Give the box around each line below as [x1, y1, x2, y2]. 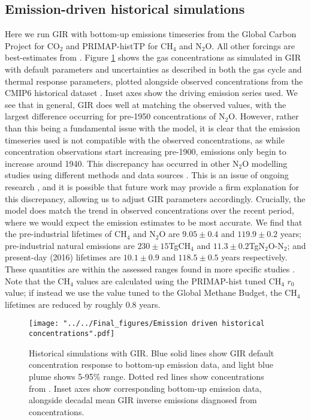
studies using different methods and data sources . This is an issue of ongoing [5, 169, 289, 181]
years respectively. [221, 251, 288, 263]
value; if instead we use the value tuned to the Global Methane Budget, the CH [5, 286, 297, 299]
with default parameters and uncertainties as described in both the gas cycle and [5, 62, 302, 75]
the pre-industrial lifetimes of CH [5, 227, 127, 240]
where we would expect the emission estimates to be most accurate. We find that [5, 215, 303, 228]
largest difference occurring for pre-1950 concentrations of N [5, 110, 225, 122]
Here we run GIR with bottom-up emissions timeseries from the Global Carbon [5, 28, 297, 40]
